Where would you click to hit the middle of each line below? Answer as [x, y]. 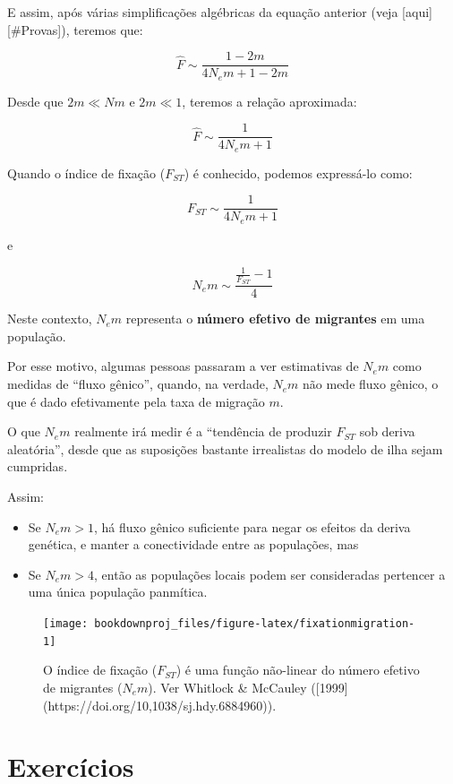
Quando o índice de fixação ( [86, 172]
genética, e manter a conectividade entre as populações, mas [193, 544]
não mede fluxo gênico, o [371, 384]
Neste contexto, [50, 319]
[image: [66, 624]
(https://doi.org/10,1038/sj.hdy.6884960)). [160, 705]
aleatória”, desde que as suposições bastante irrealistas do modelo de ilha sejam [225, 448]
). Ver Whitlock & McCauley [227, 687]
